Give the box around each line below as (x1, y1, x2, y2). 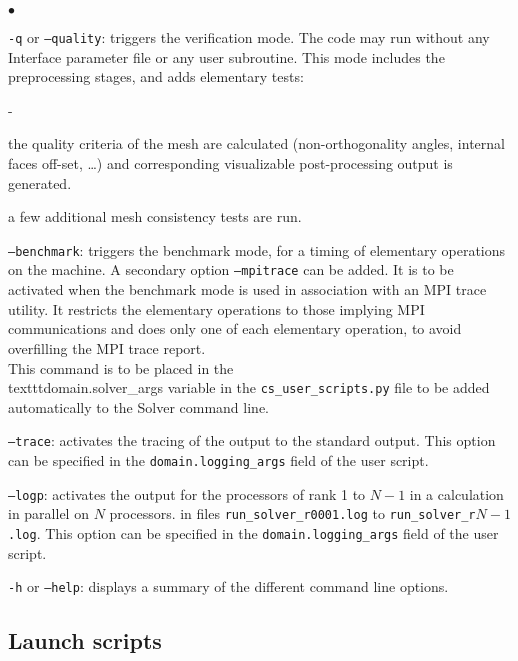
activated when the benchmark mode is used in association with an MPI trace (8, 279, 487, 300)
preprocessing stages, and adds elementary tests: (8, 66, 304, 87)
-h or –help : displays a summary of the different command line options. (8, 576, 449, 597)
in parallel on (8, 503, 89, 524)
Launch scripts (8, 625, 162, 656)
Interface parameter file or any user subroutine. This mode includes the (8, 46, 445, 67)
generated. (8, 172, 72, 193)
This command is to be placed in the (8, 357, 234, 378)
